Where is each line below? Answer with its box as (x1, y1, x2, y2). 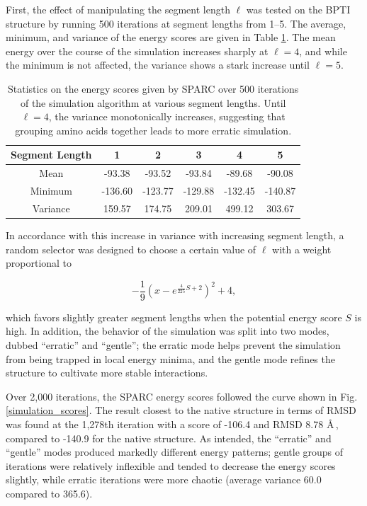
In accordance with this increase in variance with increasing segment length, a (6, 227, 344, 242)
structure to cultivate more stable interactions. (6, 365, 208, 380)
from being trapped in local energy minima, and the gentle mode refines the (6, 351, 335, 366)
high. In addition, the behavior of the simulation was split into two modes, (6, 323, 329, 338)
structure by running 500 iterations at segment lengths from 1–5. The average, (6, 16, 346, 30)
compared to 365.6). (6, 485, 93, 500)
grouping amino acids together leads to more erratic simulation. (15, 122, 292, 137)
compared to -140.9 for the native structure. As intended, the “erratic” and (6, 430, 332, 445)
